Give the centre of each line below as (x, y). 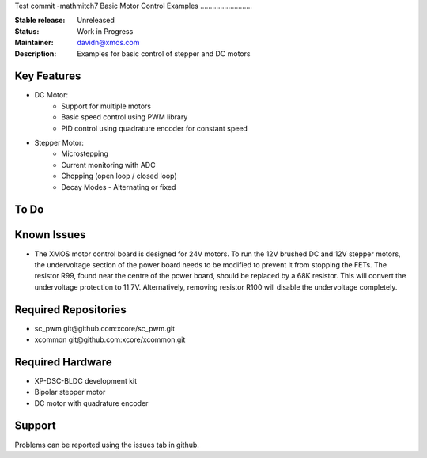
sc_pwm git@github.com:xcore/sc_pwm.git (105, 328)
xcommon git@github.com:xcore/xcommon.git (110, 339)
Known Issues (50, 235)
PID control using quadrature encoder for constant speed (155, 128)
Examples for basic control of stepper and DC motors (164, 53)
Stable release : (40, 21)
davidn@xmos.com (108, 43)
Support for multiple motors (106, 106)
